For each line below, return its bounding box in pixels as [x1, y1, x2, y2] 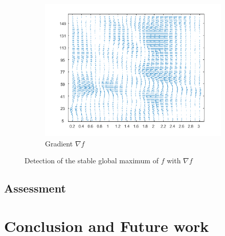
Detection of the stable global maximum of [25, 155, 159, 166]
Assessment [4, 180, 66, 196]
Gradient [45, 138, 73, 148]
